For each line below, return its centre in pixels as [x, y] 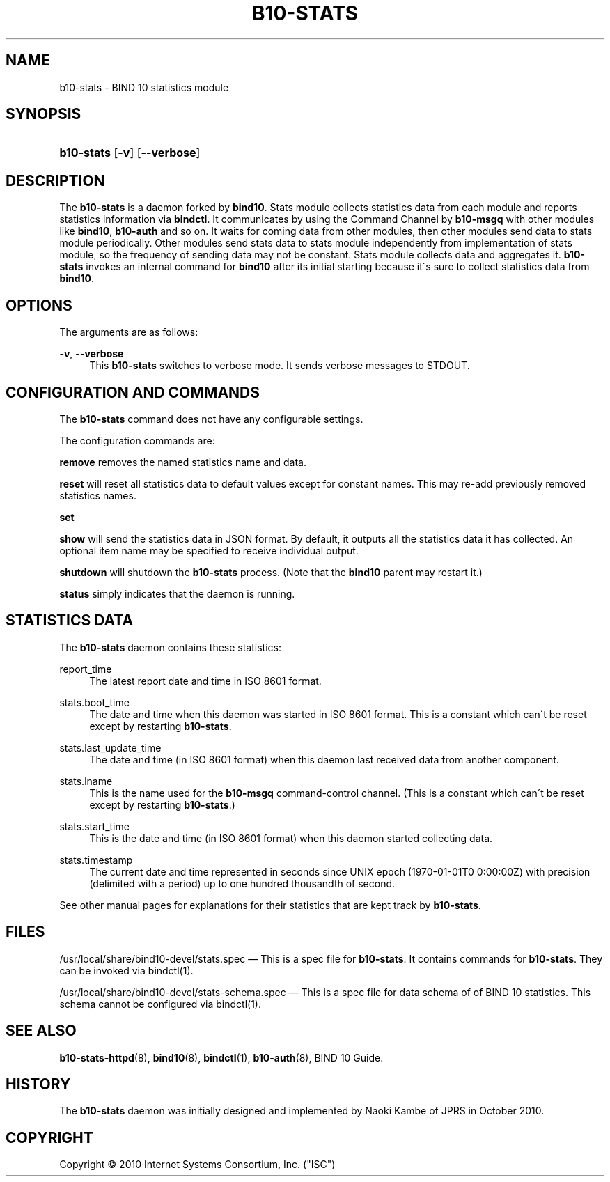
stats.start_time [94, 826]
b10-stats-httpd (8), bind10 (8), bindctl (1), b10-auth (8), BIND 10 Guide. [221, 1057]
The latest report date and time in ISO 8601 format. [205, 681]
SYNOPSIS [44, 114]
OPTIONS [39, 305]
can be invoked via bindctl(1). [126, 970]
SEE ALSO [41, 1031]
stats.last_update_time [110, 747]
